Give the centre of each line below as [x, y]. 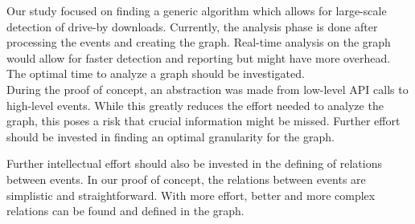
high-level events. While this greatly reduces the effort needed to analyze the [195, 105]
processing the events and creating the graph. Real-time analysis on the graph [199, 42]
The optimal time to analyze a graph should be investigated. [156, 73]
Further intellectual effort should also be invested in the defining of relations [194, 163]
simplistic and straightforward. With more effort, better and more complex [191, 195]
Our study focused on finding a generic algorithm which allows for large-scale [197, 10]
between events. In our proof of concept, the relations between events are [186, 179]
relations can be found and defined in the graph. [125, 211]
